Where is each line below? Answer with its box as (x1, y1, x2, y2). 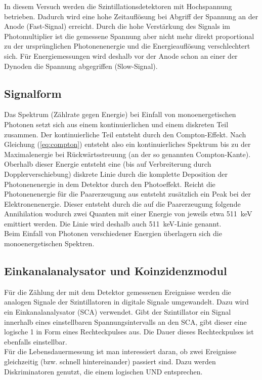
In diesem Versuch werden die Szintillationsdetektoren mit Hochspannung (4, 1, 232, 11)
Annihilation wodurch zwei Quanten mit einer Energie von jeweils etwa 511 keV (4, 208, 252, 219)
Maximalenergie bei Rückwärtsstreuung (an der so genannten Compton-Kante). (4, 148, 251, 159)
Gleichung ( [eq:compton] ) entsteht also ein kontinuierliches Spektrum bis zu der (4, 139, 251, 149)
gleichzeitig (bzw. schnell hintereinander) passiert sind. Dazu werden (4, 356, 216, 367)
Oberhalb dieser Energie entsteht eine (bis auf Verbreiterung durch (4, 159, 211, 169)
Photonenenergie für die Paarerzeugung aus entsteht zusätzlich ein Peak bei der (4, 188, 251, 199)
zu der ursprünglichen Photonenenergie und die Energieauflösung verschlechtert (4, 41, 250, 51)
